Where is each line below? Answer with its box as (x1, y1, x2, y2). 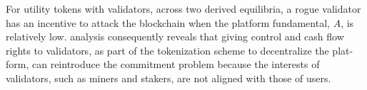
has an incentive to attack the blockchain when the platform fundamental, (6, 15, 330, 30)
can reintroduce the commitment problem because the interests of (31, 57, 320, 72)
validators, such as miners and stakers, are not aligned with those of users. (6, 70, 331, 85)
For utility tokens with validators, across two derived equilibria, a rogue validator (6, 1, 361, 16)
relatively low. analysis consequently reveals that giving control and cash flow (6, 29, 344, 44)
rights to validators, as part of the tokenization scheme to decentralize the (6, 43, 329, 57)
